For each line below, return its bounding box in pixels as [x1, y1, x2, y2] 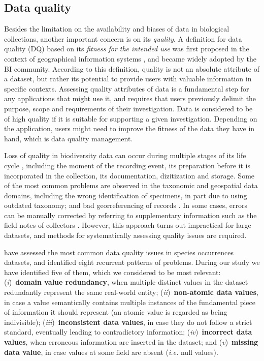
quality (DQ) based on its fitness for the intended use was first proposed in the [4, 43, 249, 54]
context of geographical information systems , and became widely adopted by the [4, 53, 256, 64]
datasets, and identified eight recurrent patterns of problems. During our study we [4, 257, 260, 267]
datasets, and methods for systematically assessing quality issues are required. [4, 230, 247, 240]
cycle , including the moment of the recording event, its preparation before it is [4, 160, 250, 170]
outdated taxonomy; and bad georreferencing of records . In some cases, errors [4, 200, 248, 210]
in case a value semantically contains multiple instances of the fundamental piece [4, 296, 256, 307]
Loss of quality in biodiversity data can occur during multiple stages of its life [4, 150, 246, 161]
